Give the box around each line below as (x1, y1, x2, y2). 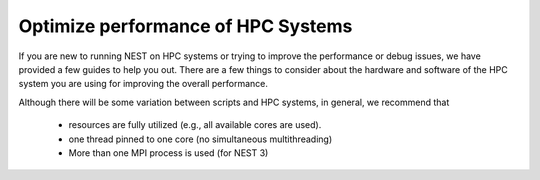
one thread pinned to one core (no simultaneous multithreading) (68, 133, 333, 145)
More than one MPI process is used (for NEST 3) (68, 146, 269, 159)
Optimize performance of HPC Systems (18, 15, 353, 37)
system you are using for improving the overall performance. (18, 78, 269, 90)
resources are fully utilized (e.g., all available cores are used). (68, 119, 322, 131)
